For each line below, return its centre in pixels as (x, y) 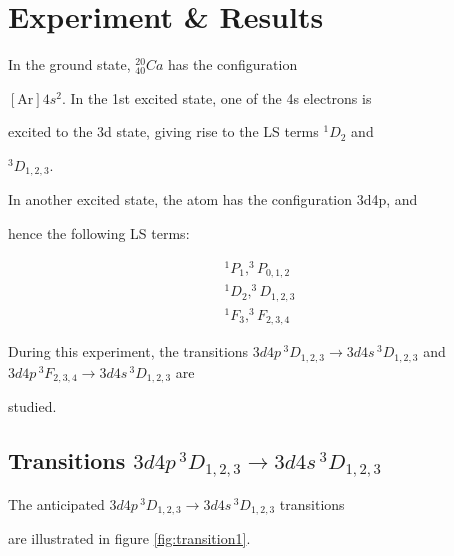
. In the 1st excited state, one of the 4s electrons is (216, 97)
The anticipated (56, 503)
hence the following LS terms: (99, 232)
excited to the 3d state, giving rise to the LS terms (163, 131)
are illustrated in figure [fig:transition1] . (129, 538)
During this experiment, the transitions (128, 351)
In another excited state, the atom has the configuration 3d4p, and (213, 199)
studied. (32, 406)
